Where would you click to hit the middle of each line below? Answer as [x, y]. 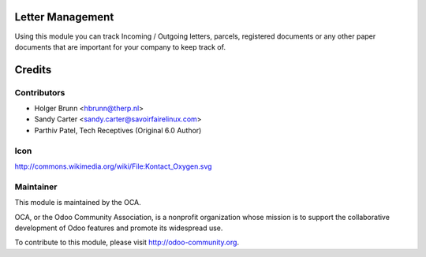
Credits [33, 70]
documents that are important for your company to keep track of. [120, 47]
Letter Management [64, 17]
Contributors [40, 92]
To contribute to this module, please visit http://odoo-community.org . [127, 242]
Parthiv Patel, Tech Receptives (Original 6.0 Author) [118, 130]
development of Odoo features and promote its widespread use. [119, 228]
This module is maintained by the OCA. [78, 203]
